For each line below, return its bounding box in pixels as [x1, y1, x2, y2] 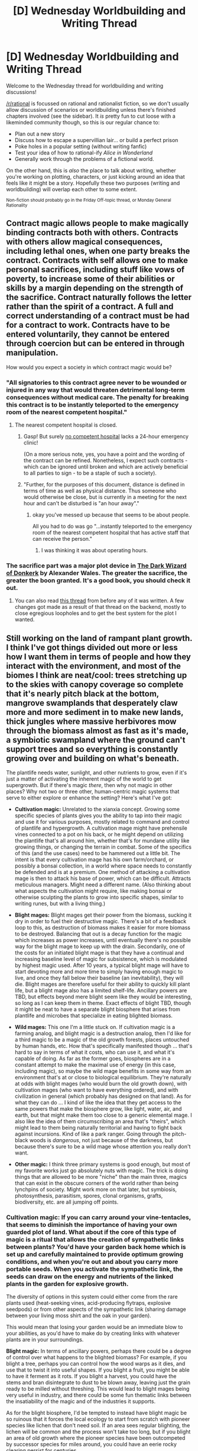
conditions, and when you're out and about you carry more [6, 1257, 178, 1266]
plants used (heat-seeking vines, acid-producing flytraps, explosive [6, 1300, 171, 1307]
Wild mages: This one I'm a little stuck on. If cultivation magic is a [14, 1024, 176, 1031]
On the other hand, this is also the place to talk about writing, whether [6, 167, 176, 174]
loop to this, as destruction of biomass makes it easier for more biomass [14, 924, 191, 931]
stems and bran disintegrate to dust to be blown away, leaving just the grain [6, 1379, 191, 1386]
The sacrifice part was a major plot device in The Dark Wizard [6, 561, 187, 569]
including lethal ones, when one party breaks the [6, 246, 190, 256]
